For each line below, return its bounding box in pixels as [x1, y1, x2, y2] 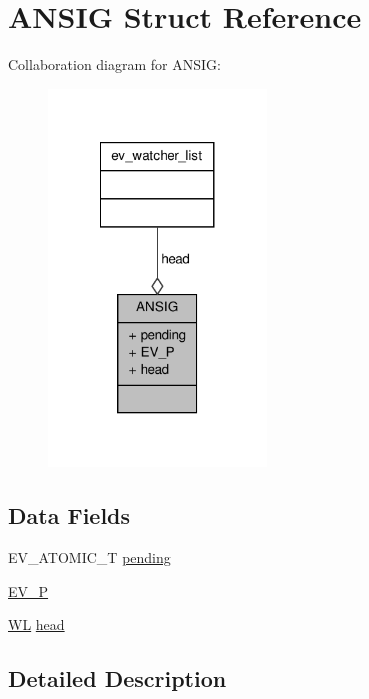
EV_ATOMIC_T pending [8, 547, 171, 567]
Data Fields [8, 500, 131, 531]
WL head [8, 614, 65, 635]
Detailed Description [8, 663, 227, 694]
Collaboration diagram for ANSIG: [8, 54, 221, 75]
